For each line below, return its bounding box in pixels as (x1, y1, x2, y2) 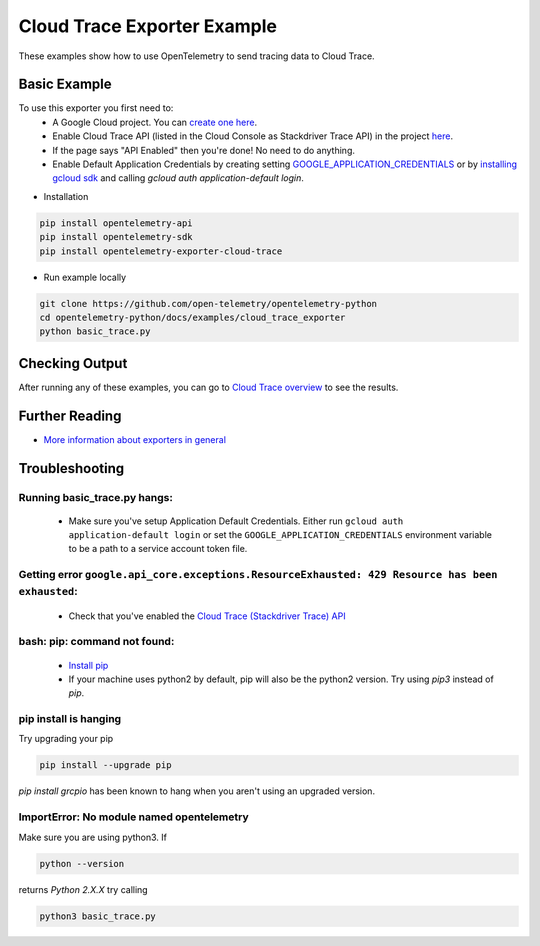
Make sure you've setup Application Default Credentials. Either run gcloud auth (68, 515, 404, 527)
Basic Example (18, 76, 112, 93)
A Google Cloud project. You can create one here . (52, 116, 258, 128)
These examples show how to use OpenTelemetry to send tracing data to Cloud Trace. (18, 50, 375, 62)
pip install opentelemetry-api (39, 217, 194, 229)
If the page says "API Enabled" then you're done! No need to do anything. (52, 144, 355, 156)
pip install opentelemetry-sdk (39, 231, 194, 243)
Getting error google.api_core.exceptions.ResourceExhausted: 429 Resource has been (18, 568, 498, 582)
